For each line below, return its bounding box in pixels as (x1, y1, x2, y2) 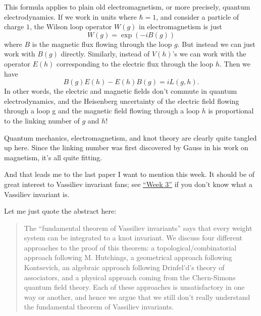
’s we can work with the (172, 48, 246, 59)
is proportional (208, 105, 254, 116)
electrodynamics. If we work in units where (4, 11, 137, 22)
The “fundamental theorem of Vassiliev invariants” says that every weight (24, 222, 252, 233)
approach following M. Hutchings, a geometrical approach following (24, 252, 232, 263)
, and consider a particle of (156, 11, 239, 22)
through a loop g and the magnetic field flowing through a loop (4, 105, 200, 116)
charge (4, 21, 24, 32)
